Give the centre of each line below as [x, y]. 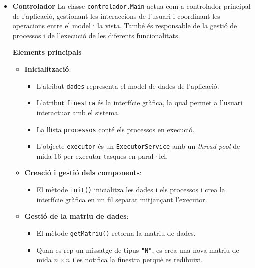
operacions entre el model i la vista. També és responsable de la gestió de [125, 26]
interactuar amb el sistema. [78, 112]
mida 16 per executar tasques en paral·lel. [102, 156]
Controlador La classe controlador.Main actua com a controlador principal [132, 6]
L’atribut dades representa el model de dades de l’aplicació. [128, 86]
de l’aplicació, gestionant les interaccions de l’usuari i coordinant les [116, 16]
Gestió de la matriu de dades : [76, 216]
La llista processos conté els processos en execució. [115, 129]
